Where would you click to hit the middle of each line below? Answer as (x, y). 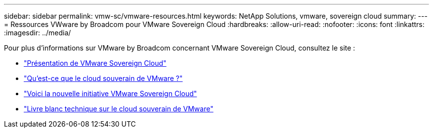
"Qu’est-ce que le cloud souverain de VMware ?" (103, 78)
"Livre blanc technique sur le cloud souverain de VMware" (119, 109)
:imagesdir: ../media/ (38, 33)
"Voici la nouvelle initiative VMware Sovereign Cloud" (110, 93)
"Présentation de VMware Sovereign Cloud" (95, 63)
